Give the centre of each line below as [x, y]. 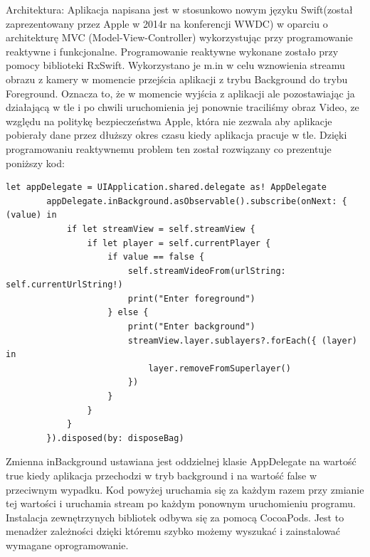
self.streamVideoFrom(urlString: [207, 271]
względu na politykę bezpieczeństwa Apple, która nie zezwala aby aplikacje [169, 121]
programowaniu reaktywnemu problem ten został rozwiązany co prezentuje [169, 148]
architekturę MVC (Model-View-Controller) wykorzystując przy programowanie [179, 37]
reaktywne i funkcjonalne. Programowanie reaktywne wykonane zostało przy [172, 51]
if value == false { [156, 257]
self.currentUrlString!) [64, 285]
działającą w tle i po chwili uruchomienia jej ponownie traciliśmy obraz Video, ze [183, 107]
